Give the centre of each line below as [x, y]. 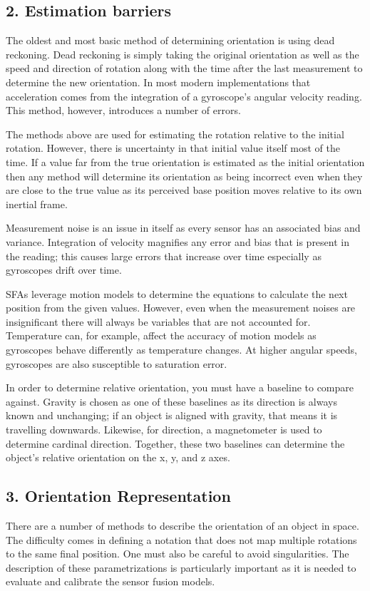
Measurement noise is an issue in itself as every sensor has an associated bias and [183, 228]
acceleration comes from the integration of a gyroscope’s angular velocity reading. [184, 96]
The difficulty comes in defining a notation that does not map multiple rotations [181, 539]
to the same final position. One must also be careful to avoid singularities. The [178, 554]
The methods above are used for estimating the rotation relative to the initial [175, 134]
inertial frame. [37, 204]
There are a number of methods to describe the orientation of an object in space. [183, 526]
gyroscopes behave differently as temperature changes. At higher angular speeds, [182, 350]
